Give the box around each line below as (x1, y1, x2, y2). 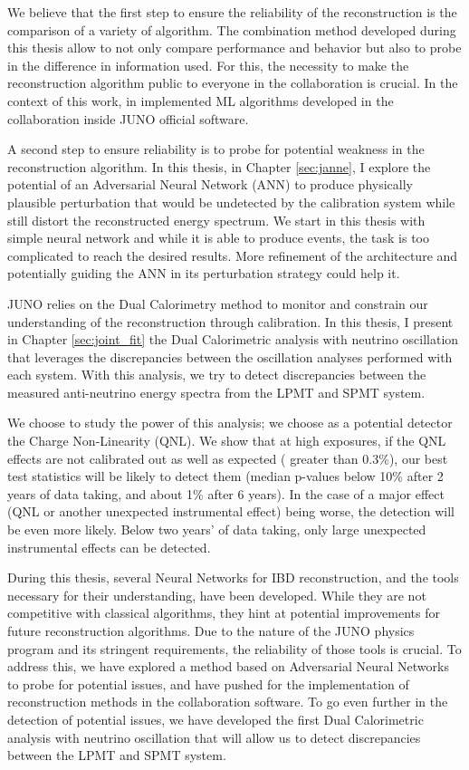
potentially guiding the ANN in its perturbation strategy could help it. (7, 264, 400, 283)
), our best (388, 448, 448, 467)
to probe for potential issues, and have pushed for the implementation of (7, 674, 409, 693)
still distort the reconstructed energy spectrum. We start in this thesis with (7, 210, 426, 229)
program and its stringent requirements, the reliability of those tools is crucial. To (7, 639, 462, 658)
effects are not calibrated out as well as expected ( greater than (7, 448, 359, 467)
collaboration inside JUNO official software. (7, 109, 249, 128)
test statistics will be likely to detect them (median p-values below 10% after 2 (7, 467, 444, 486)
